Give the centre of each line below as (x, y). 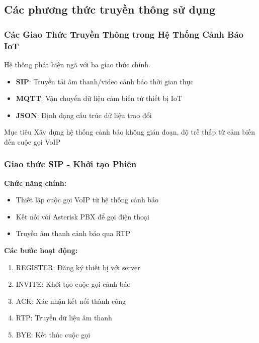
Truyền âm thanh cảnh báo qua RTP (73, 233)
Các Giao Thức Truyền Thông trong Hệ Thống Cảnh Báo (124, 34)
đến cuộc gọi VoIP (32, 141)
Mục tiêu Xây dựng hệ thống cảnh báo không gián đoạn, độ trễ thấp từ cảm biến (130, 132)
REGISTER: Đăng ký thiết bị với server (78, 267)
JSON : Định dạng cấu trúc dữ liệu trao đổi (84, 115)
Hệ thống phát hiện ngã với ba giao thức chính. (77, 64)
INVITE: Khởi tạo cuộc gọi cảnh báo (73, 284)
